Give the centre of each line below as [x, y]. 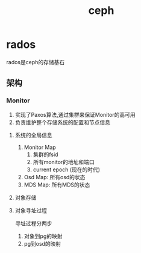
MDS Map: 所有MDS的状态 [57, 185]
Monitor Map [40, 147]
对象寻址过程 [31, 210]
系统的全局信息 [33, 135]
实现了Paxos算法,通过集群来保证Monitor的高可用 [75, 114]
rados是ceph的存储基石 [36, 62]
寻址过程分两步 [33, 223]
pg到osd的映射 [42, 243]
